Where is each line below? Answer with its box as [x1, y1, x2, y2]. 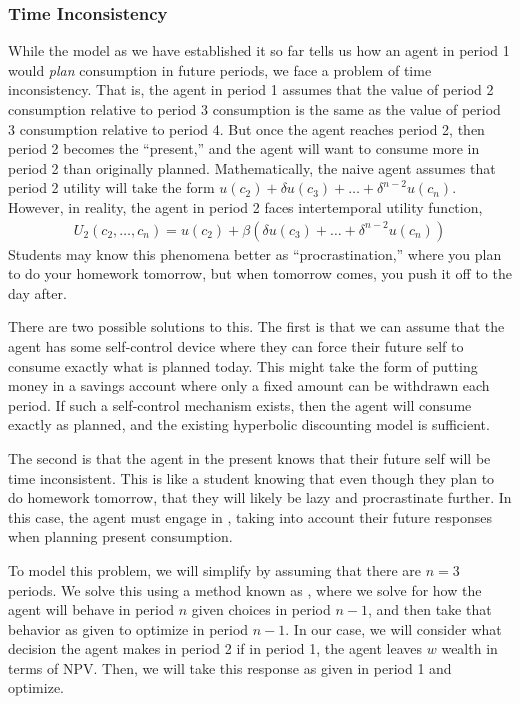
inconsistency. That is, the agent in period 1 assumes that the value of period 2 [8, 79, 494, 100]
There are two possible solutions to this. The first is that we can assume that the [8, 316, 505, 337]
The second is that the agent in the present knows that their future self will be [8, 447, 491, 468]
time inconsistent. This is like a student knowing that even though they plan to [8, 467, 495, 488]
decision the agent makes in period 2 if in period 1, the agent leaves [8, 638, 423, 659]
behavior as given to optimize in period [8, 618, 249, 639]
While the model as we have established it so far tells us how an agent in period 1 [8, 40, 510, 61]
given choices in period [191, 599, 331, 620]
